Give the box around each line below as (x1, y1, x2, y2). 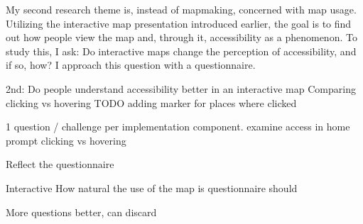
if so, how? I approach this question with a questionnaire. (6, 57, 256, 72)
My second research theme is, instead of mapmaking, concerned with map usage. (6, 2, 357, 16)
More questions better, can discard (6, 204, 157, 219)
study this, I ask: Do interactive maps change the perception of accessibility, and (6, 43, 357, 58)
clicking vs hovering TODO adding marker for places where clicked (6, 95, 297, 110)
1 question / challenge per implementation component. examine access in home (6, 119, 350, 134)
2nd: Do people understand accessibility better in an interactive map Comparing (6, 81, 356, 96)
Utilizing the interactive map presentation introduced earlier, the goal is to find (6, 16, 352, 30)
